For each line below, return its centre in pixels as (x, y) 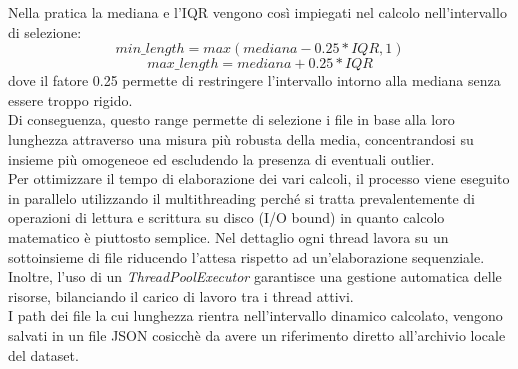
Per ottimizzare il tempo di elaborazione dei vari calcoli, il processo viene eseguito (259, 178)
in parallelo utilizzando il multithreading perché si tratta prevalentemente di (241, 197)
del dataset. (43, 354)
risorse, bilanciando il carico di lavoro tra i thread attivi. (181, 295)
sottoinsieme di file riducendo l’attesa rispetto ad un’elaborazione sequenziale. (246, 256)
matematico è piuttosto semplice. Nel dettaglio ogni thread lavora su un (228, 236)
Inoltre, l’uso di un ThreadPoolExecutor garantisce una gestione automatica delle (255, 276)
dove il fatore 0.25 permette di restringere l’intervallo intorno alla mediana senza (254, 80)
